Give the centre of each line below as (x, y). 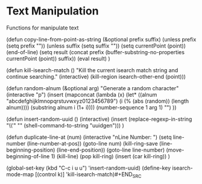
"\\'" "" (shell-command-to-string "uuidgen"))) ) (65, 125)
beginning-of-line (28, 156)
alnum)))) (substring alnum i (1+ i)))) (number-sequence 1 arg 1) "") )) (91, 107)
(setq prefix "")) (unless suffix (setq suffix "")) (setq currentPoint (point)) (96, 46)
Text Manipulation (52, 11)
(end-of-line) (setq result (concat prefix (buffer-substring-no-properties (96, 52)
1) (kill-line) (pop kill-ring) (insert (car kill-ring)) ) (111, 156)
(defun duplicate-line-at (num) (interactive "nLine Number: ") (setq (89, 137)
